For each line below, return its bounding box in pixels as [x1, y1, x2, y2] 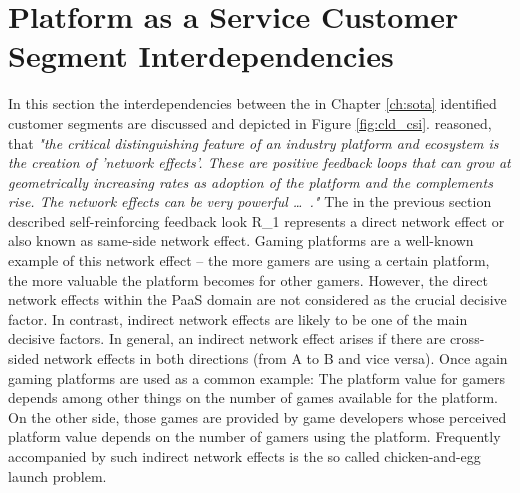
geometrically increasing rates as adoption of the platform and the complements [8, 171, 493, 192]
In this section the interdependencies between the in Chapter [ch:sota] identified [8, 93, 497, 114]
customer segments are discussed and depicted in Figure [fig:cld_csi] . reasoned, [8, 112, 492, 133]
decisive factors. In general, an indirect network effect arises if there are [8, 328, 446, 349]
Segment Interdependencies [8, 35, 394, 76]
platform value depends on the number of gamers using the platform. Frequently [8, 426, 501, 447]
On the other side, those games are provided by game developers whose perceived [8, 406, 507, 427]
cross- [449, 328, 485, 349]
